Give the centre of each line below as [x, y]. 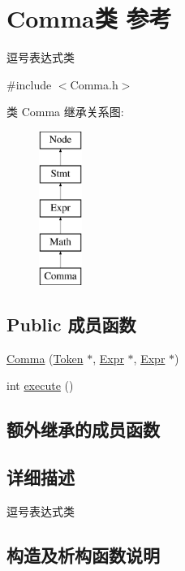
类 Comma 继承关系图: [65, 112]
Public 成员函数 [71, 324]
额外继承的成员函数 [83, 429]
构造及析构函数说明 [83, 554]
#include [29, 84]
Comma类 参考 [89, 18]
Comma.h [94, 84]
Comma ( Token [45, 358]
